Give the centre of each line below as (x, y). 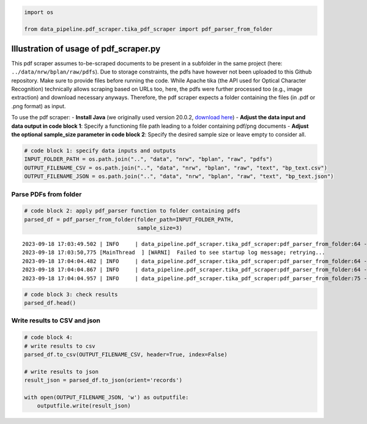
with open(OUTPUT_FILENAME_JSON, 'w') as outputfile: (106, 397)
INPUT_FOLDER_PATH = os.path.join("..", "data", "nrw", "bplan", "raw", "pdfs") (148, 159)
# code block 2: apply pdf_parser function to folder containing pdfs (132, 211)
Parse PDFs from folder (46, 194)
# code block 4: (49, 337)
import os (39, 12)
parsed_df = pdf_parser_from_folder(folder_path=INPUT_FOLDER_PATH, (129, 219)
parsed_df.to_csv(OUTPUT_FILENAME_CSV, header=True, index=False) (126, 354)
